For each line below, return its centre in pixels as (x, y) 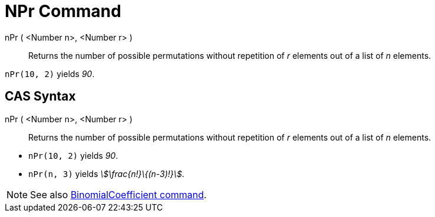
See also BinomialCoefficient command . (118, 194)
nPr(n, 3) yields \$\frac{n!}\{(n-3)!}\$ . (107, 173)
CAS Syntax (40, 96)
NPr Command (63, 11)
